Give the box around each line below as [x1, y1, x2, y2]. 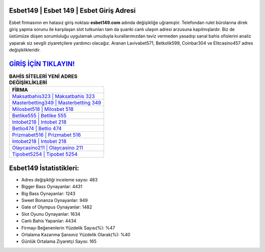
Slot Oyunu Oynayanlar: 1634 [21, 211, 80, 217]
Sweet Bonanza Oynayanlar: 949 [21, 198, 88, 203]
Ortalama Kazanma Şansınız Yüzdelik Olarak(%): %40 [21, 232, 131, 237]
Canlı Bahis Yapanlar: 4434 [21, 218, 77, 224]
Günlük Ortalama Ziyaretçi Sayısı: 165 [21, 238, 97, 245]
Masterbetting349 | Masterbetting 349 [12, 100, 102, 106]
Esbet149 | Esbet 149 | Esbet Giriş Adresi [9, 6, 136, 15]
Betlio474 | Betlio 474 [12, 125, 62, 132]
